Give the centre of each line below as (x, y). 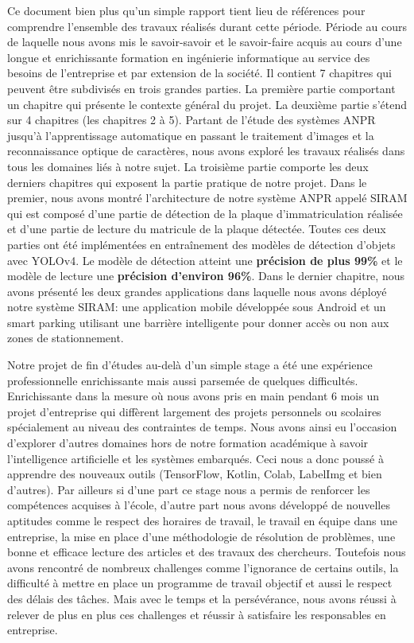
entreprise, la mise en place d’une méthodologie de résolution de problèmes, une (201, 536)
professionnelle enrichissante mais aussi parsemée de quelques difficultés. (183, 380)
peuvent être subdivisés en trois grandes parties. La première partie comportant (201, 88)
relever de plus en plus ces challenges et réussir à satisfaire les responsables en (197, 614)
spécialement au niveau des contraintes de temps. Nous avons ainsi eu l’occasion (202, 427)
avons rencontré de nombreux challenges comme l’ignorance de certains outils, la (203, 567)
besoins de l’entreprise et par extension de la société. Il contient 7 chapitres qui (199, 73)
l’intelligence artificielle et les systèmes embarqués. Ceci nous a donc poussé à (195, 458)
